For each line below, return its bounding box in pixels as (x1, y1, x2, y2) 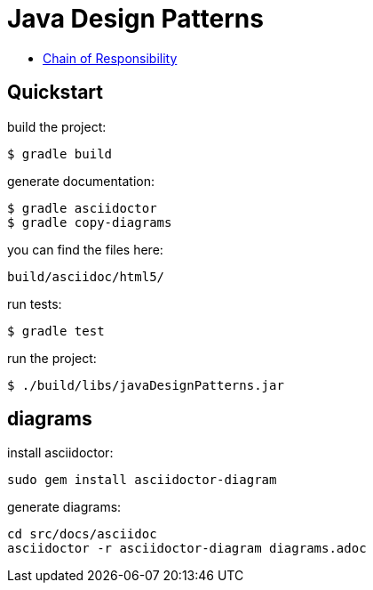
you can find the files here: (7, 241, 163, 257)
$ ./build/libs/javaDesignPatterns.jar (7, 377, 284, 392)
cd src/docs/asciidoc (7, 527, 157, 542)
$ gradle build (7, 146, 113, 161)
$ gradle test (7, 323, 105, 338)
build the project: (7, 118, 107, 134)
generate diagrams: (7, 499, 122, 515)
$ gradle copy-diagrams (7, 214, 172, 230)
